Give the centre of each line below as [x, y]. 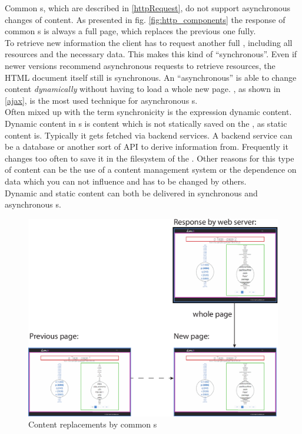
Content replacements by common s [93, 424]
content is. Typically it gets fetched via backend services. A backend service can [149, 135]
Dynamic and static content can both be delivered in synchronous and [131, 193]
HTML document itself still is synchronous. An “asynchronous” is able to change [151, 77]
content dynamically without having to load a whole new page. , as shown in [143, 89]
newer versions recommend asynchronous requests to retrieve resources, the [140, 65]
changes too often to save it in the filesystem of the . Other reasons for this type [150, 158]
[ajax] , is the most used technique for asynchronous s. [101, 100]
